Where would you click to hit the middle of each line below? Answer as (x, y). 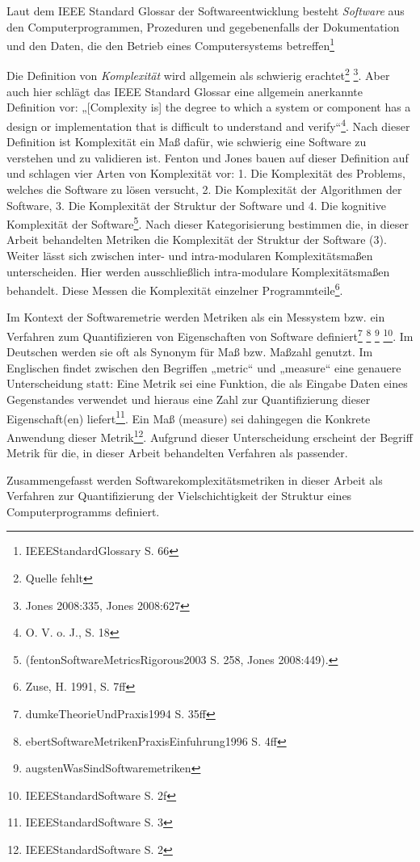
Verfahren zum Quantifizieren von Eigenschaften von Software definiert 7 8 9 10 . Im (210, 334)
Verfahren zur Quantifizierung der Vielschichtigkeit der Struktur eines (179, 496)
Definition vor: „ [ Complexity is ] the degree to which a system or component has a (209, 107)
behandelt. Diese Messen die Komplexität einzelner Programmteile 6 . (175, 289)
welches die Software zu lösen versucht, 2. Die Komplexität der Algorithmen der (204, 189)
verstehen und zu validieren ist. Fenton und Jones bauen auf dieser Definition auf (208, 157)
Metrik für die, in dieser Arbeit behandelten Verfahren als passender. (177, 453)
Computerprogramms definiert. (83, 511)
